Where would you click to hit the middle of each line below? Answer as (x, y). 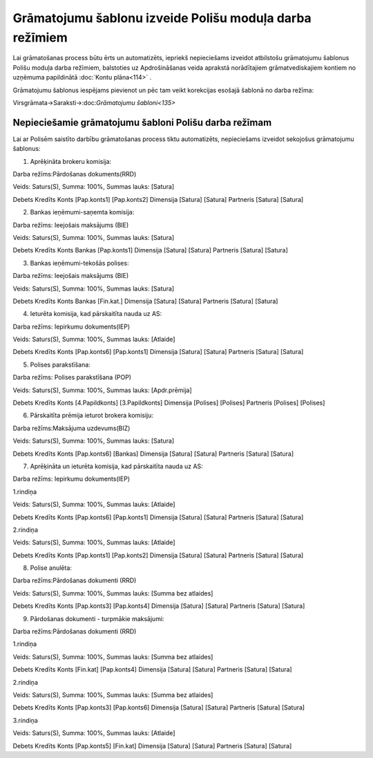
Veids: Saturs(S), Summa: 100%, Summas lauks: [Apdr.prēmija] (103, 390)
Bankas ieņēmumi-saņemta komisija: (82, 212)
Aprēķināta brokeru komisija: (71, 161)
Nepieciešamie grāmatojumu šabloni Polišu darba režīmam (142, 122)
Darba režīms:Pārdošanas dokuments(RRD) (75, 174)
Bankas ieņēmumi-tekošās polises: (79, 263)
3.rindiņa (25, 720)
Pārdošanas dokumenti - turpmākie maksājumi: (97, 618)
